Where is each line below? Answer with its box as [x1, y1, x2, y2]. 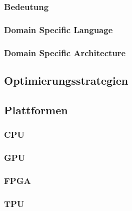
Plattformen [4, 102, 68, 117]
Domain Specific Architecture [4, 46, 126, 59]
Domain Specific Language [4, 23, 113, 36]
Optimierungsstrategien [4, 72, 128, 88]
